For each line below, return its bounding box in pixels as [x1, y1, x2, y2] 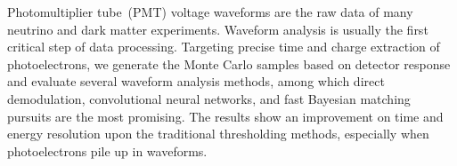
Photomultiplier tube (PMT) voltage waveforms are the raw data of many [7, 3, 413, 20]
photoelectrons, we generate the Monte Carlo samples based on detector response [7, 54, 451, 73]
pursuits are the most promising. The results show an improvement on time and [7, 107, 444, 125]
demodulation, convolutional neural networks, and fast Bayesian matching [7, 89, 411, 107]
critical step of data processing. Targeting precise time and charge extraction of [7, 37, 440, 56]
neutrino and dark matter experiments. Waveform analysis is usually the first [7, 20, 428, 38]
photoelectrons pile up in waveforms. [7, 141, 208, 160]
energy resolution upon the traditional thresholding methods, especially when [7, 124, 429, 143]
